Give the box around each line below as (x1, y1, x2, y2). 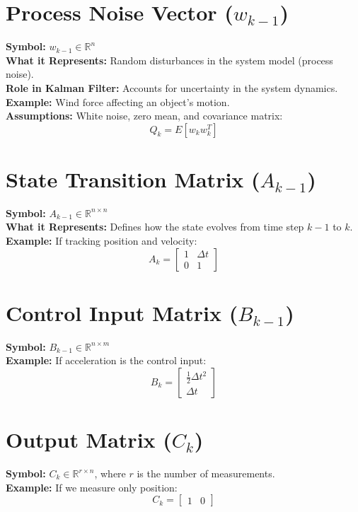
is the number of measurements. (137, 466, 275, 481)
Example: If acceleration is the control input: (6, 353, 207, 368)
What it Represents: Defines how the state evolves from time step (6, 219, 304, 234)
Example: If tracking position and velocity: (6, 233, 197, 248)
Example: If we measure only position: (6, 479, 178, 494)
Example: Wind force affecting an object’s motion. (6, 94, 230, 109)
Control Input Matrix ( (6, 298, 238, 327)
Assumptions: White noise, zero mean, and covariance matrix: (6, 108, 283, 123)
